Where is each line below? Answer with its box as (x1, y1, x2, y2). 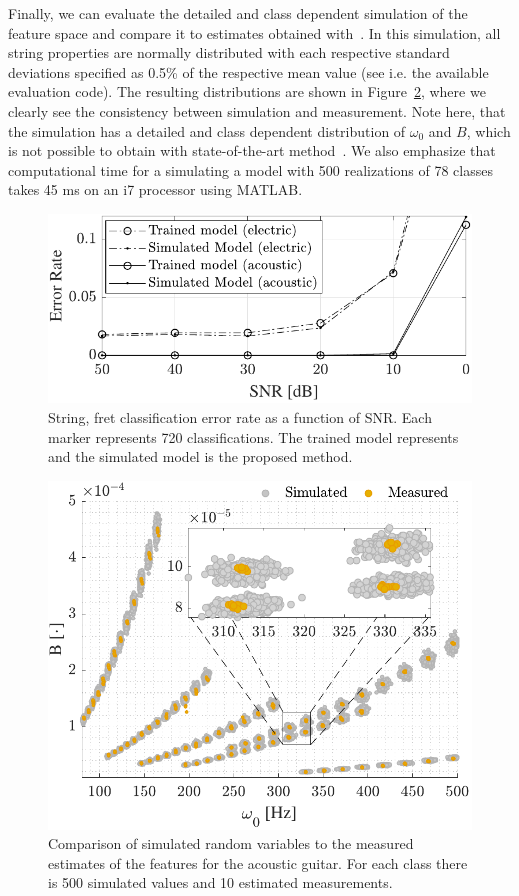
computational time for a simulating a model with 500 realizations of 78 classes (8, 159, 493, 180)
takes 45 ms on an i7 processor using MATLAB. (8, 179, 303, 200)
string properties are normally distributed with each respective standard (8, 42, 450, 63)
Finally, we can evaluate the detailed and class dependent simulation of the (8, 3, 468, 23)
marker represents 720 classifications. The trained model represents (48, 426, 459, 447)
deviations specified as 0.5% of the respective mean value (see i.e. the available (8, 61, 489, 82)
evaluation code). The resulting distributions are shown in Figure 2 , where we (8, 81, 486, 102)
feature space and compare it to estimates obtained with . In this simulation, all (8, 22, 501, 43)
